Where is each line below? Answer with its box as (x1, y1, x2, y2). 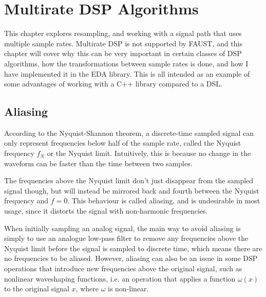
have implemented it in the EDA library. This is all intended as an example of (4, 68, 250, 79)
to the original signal (4, 283, 69, 294)
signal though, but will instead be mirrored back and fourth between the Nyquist (4, 185, 259, 196)
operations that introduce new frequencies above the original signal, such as (4, 263, 242, 274)
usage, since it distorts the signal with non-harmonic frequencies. (4, 205, 208, 216)
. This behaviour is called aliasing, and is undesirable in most (67, 195, 260, 206)
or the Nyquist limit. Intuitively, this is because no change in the (47, 148, 251, 159)
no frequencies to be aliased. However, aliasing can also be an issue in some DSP (4, 253, 258, 264)
